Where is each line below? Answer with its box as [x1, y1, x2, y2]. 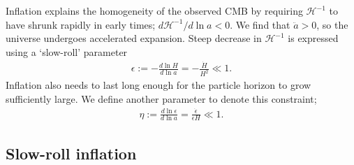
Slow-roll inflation [6, 142, 137, 164]
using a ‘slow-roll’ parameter [6, 44, 128, 59]
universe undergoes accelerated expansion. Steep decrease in [6, 31, 262, 45]
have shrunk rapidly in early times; [6, 17, 156, 31]
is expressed [288, 31, 339, 45]
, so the [316, 17, 348, 31]
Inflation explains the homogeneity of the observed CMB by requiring [6, 3, 303, 17]
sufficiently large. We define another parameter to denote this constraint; [6, 91, 317, 106]
